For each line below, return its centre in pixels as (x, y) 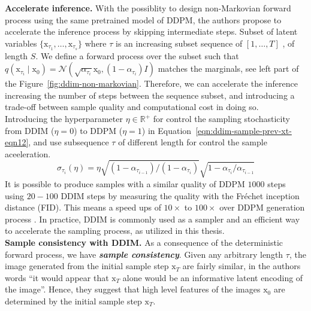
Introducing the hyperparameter (64, 119)
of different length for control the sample (193, 142)
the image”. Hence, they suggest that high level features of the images (133, 289)
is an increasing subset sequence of (179, 43)
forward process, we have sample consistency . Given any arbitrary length (144, 254)
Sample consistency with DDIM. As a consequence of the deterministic (144, 242)
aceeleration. (28, 153)
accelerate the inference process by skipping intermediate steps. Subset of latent (151, 31)
